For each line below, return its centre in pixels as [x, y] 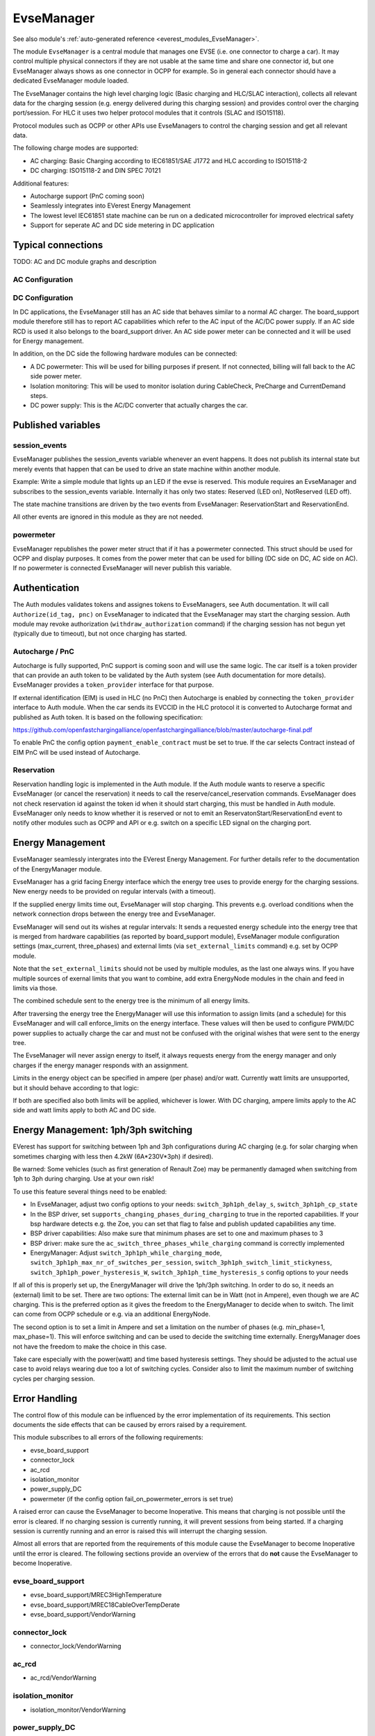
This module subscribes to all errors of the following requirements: [108, 1437]
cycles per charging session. [54, 1378]
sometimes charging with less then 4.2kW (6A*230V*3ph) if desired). [113, 1156]
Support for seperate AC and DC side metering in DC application [122, 225]
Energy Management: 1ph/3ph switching [103, 1130]
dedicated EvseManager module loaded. [71, 81]
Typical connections [58, 245]
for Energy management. [48, 341]
